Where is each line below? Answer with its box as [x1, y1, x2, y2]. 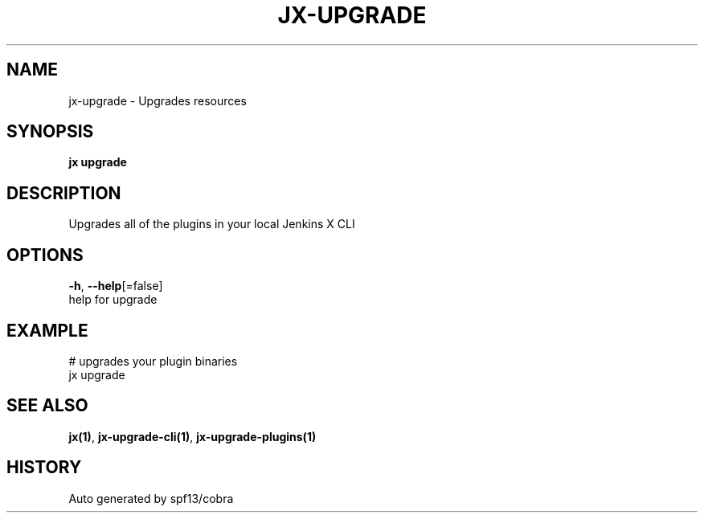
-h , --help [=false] [68, 279, 163, 293]
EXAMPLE [6, 320, 88, 341]
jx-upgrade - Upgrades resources [68, 93, 247, 108]
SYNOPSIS [6, 121, 94, 142]
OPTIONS [6, 244, 84, 265]
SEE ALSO [6, 395, 88, 416]
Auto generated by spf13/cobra [68, 491, 234, 505]
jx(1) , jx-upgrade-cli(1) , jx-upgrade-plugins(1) [68, 429, 317, 443]
